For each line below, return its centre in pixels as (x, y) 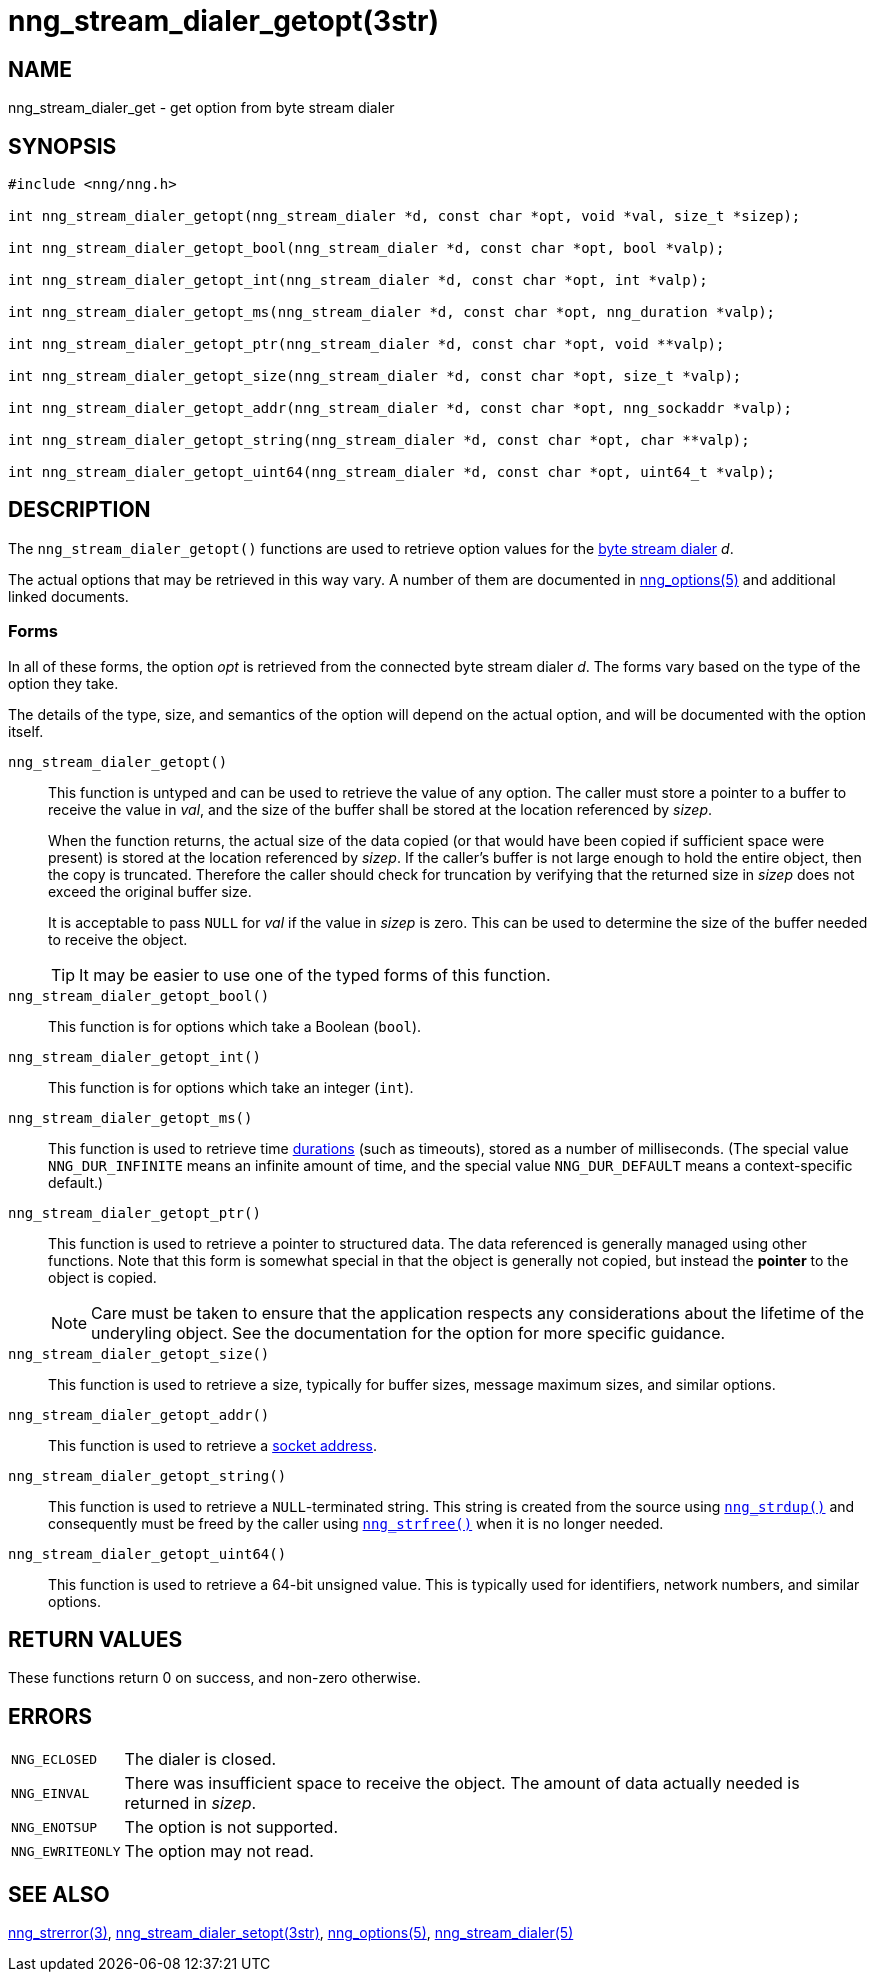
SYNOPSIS (62, 146)
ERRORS (50, 1716)
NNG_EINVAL (50, 1793)
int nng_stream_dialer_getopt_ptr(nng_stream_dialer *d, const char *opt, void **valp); (366, 344)
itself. (26, 731)
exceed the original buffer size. (150, 891)
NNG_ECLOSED (54, 1759)
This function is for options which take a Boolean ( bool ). (235, 1026)
